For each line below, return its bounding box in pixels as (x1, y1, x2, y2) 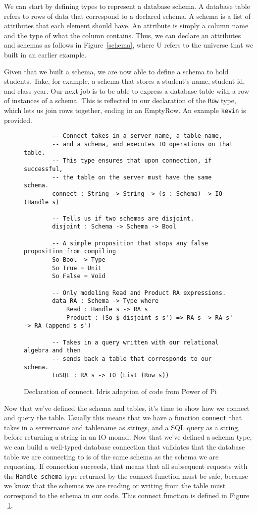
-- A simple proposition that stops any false (52, 239, 208, 247)
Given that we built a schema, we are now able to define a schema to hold (4, 66, 229, 76)
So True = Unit (52, 264, 102, 272)
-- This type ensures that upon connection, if (52, 157, 212, 165)
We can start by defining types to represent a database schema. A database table (4, 1, 250, 11)
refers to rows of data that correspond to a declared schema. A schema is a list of (4, 10, 251, 21)
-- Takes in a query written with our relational (52, 339, 219, 346)
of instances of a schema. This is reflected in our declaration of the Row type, (4, 95, 236, 106)
